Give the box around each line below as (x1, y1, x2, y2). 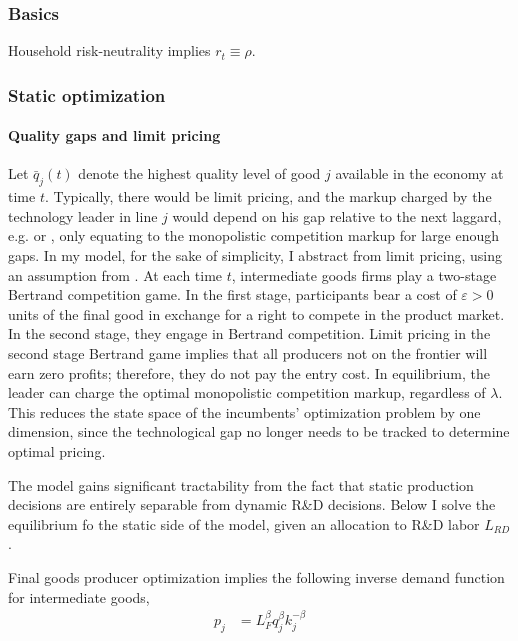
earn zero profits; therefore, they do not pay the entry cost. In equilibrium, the (8, 362, 490, 383)
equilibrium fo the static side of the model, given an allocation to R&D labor (8, 513, 480, 534)
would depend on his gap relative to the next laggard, (172, 205, 502, 226)
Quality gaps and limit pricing (8, 125, 221, 146)
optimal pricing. (8, 440, 106, 461)
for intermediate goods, (8, 586, 150, 607)
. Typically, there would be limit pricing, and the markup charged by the (44, 186, 492, 207)
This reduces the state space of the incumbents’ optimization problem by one (8, 401, 481, 422)
